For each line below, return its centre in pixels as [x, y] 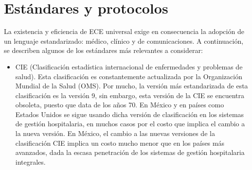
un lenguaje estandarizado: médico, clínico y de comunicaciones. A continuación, [124, 41]
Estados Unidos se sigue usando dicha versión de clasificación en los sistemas [130, 114]
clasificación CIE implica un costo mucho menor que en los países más [120, 143]
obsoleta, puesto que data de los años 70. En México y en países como [120, 105]
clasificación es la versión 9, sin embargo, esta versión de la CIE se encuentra [130, 95]
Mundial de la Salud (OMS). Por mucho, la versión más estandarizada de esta [132, 86]
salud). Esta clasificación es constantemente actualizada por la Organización [129, 76]
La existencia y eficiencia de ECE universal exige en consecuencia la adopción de [124, 31]
